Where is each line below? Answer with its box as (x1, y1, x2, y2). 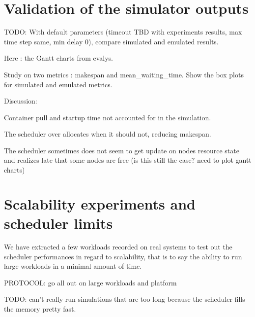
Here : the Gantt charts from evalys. (4, 53, 113, 63)
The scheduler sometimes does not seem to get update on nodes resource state (4, 145, 239, 155)
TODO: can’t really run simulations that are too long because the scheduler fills (4, 294, 245, 304)
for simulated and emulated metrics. (4, 79, 113, 89)
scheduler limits (4, 213, 113, 233)
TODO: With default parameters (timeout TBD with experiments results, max (4, 27, 242, 37)
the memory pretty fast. (4, 303, 76, 314)
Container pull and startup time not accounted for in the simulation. (4, 112, 211, 122)
